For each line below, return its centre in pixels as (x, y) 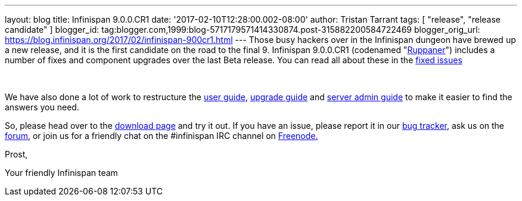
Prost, (16, 154)
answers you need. (42, 107)
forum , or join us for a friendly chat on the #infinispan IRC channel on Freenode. (161, 136)
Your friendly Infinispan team (61, 173)
